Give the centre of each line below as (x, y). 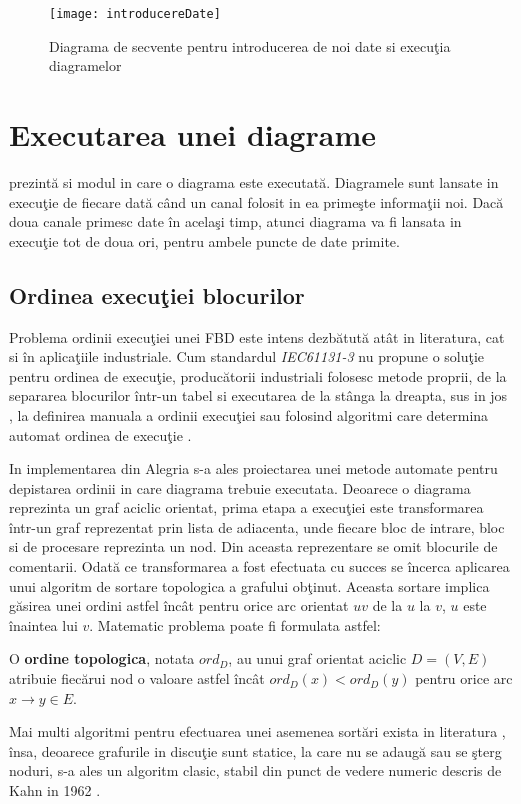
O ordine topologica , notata (102, 658)
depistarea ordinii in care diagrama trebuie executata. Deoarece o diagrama (240, 487)
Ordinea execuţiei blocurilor (157, 294)
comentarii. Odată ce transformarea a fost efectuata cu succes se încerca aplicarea (259, 566)
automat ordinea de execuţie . (100, 434)
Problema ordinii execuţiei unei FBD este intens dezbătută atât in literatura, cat (257, 336)
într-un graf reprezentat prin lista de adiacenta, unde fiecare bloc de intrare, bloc (257, 526)
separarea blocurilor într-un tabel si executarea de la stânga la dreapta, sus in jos (258, 395)
